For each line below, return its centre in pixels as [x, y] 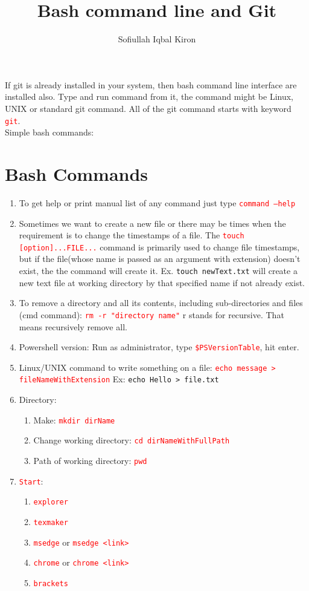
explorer [51, 502]
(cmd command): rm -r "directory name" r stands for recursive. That [151, 314]
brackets [51, 583]
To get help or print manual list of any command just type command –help [157, 202]
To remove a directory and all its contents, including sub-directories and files [161, 303]
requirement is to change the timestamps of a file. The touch [132, 235]
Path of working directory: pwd [90, 460]
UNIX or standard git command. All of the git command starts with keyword [148, 108]
